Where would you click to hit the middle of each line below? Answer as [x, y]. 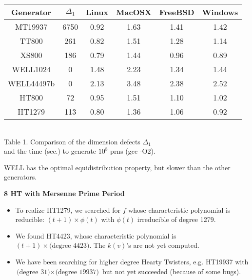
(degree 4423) [69, 246]
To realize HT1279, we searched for [68, 210]
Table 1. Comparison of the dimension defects [72, 141]
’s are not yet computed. [163, 245]
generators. [20, 177]
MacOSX [134, 12]
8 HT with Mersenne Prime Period [64, 193]
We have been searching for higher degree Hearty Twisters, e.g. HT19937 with [132, 261]
